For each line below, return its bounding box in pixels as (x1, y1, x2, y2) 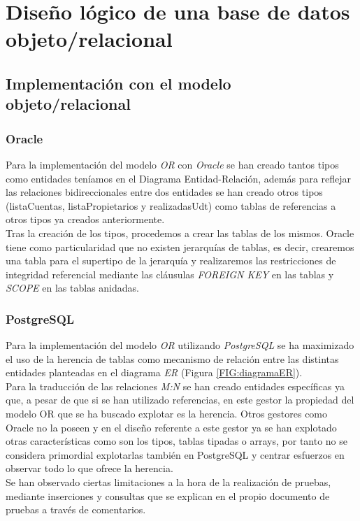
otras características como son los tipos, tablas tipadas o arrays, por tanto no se (6, 434, 348, 448)
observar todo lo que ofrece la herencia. (6, 461, 173, 476)
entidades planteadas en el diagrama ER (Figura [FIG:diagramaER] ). (6, 365, 303, 380)
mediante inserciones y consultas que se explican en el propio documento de (6, 488, 330, 503)
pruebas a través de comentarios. (6, 502, 146, 517)
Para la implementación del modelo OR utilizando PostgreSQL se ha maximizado (6, 338, 354, 352)
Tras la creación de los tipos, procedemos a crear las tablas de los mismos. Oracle (6, 225, 354, 240)
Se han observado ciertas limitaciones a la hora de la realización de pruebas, (6, 475, 331, 490)
